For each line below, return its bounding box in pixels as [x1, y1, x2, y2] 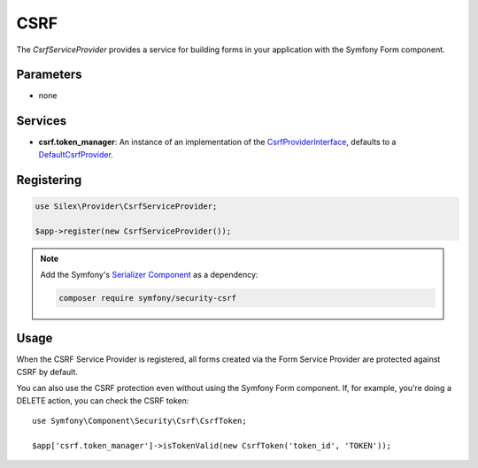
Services [16, 113, 67, 128]
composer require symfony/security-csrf [58, 293, 236, 303]
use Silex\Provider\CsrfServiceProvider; [35, 201, 218, 211]
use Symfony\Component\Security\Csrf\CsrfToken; [32, 416, 247, 426]
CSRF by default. [16, 366, 79, 377]
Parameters [16, 67, 82, 82]
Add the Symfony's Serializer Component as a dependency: [40, 269, 258, 280]
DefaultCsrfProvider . [38, 149, 114, 159]
